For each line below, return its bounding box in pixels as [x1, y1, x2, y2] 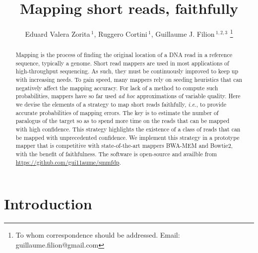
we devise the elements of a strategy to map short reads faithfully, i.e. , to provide [15, 100, 226, 109]
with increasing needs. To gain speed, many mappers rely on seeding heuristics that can [15, 75, 243, 84]
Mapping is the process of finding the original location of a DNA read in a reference [15, 51, 233, 59]
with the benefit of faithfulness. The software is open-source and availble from [15, 150, 217, 158]
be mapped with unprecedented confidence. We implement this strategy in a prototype [15, 133, 240, 141]
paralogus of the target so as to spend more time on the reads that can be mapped [15, 117, 230, 125]
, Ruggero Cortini [94, 28, 147, 39]
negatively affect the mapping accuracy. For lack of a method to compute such [15, 83, 218, 92]
